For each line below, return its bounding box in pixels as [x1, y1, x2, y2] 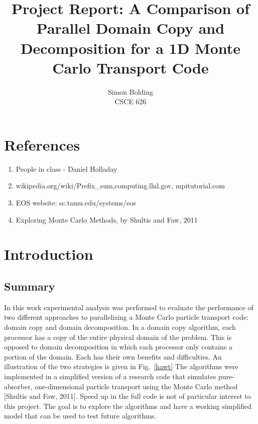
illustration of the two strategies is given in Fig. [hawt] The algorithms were [4, 361, 238, 372]
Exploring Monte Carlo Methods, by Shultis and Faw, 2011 [16, 214, 198, 225]
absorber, [4, 381, 33, 391]
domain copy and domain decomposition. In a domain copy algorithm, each [4, 321, 236, 332]
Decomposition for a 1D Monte [20, 37, 241, 58]
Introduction [4, 244, 93, 264]
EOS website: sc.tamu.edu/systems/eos [16, 197, 136, 207]
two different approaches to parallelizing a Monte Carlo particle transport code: [4, 312, 248, 322]
